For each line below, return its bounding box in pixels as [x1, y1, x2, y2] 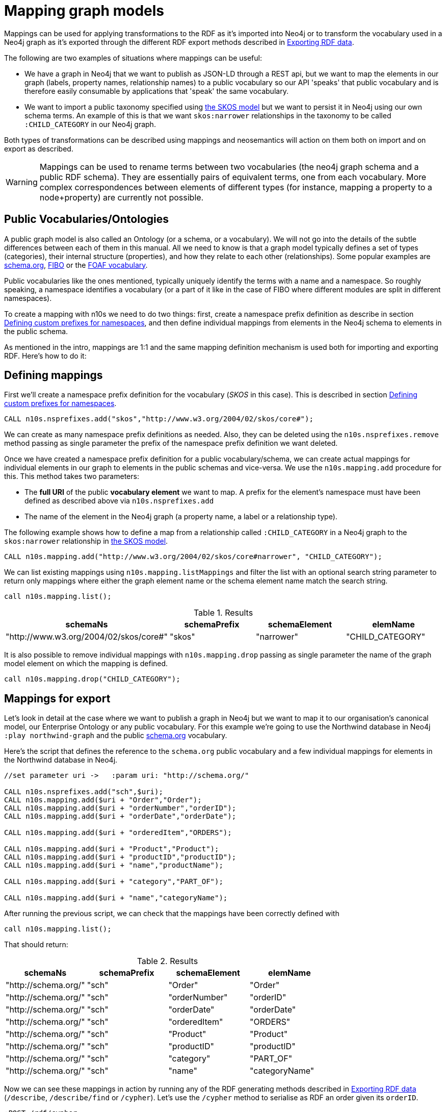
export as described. [4, 144, 73, 153]
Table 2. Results [137, 956, 198, 967]
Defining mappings [4, 369, 103, 382]
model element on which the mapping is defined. [4, 659, 168, 668]
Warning [6, 176, 38, 187]
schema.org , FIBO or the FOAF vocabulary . [4, 260, 148, 269]
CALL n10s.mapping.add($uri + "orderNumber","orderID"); [4, 804, 237, 813]
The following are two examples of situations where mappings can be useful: [4, 53, 262, 62]
